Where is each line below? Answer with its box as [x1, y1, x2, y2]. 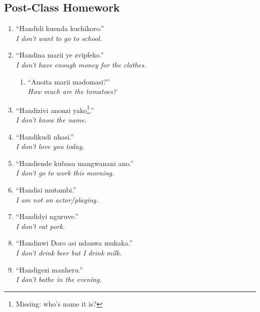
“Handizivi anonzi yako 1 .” [15, 103, 94, 115]
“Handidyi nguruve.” [15, 211, 78, 221]
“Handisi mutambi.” [15, 184, 76, 194]
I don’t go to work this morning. [15, 167, 114, 178]
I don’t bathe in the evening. [15, 274, 102, 284]
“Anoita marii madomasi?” [27, 76, 110, 86]
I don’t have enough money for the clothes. [15, 59, 146, 69]
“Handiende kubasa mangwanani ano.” [15, 157, 133, 168]
